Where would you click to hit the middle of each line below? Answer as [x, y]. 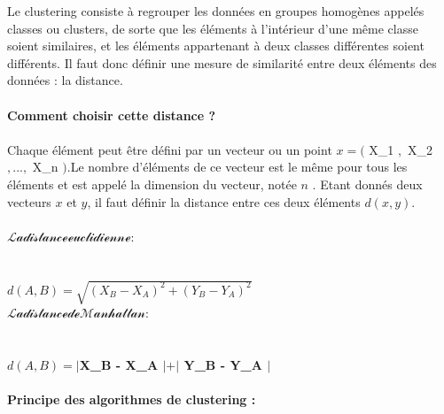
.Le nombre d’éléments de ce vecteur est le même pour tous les [237, 167]
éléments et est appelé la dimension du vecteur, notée [152, 184]
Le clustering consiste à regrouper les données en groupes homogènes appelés [216, 11]
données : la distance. [65, 80]
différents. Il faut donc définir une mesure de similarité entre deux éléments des [222, 62]
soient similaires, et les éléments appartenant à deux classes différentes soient [216, 46]
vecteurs [29, 201]
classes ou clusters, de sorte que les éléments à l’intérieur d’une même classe [213, 28]
